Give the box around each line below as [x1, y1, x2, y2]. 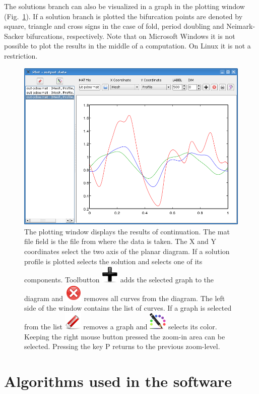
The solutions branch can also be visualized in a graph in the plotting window [4, 1, 245, 11]
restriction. [4, 50, 38, 61]
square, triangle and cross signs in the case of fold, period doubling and [4, 21, 224, 31]
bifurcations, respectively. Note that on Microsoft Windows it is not [26, 30, 235, 41]
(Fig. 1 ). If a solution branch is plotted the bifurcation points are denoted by [4, 11, 243, 21]
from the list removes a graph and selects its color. [24, 321, 217, 331]
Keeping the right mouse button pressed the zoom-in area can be [24, 331, 225, 341]
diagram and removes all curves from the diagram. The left [24, 292, 225, 303]
